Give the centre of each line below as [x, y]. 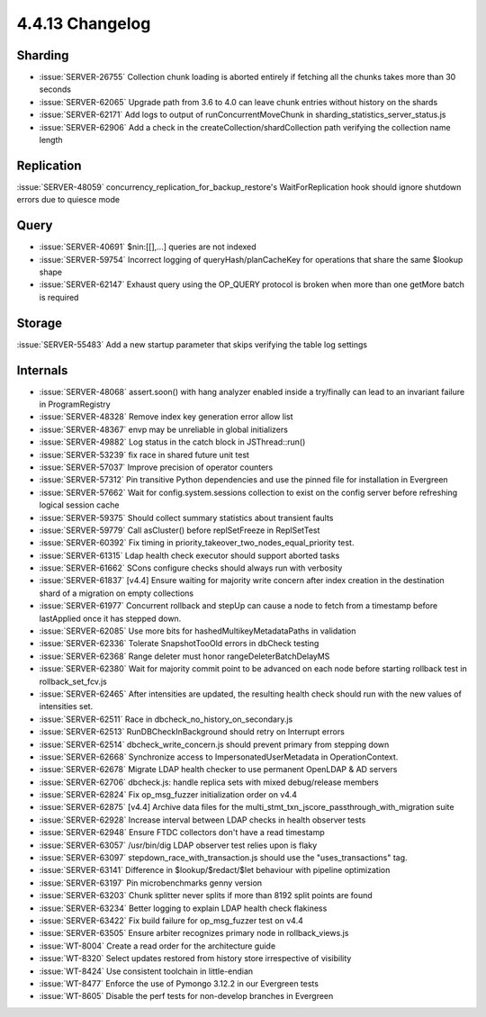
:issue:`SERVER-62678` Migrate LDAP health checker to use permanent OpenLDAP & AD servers [218, 769]
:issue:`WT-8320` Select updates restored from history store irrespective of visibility [195, 958]
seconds [55, 89]
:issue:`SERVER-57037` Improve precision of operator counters [156, 467]
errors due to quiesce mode [68, 200]
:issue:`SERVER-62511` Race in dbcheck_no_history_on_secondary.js [166, 719]
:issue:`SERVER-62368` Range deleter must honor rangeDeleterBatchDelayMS [184, 656]
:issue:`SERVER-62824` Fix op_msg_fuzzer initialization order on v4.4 [168, 795]
